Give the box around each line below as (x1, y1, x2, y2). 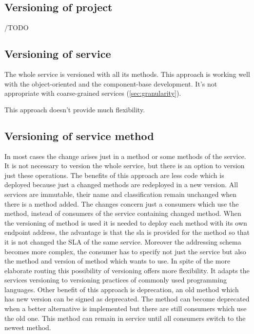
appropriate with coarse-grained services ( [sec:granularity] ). (4, 88, 181, 98)
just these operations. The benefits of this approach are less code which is (4, 170, 224, 180)
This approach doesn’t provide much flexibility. (4, 104, 145, 114)
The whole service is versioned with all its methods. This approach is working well (4, 69, 250, 79)
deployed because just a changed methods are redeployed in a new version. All (4, 179, 238, 190)
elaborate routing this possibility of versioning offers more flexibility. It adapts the (4, 265, 250, 275)
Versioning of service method (4, 128, 154, 143)
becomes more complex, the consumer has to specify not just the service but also (4, 246, 246, 256)
